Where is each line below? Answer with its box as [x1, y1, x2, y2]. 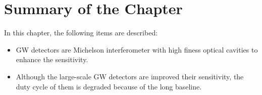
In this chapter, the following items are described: [4, 27, 158, 38]
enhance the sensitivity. [16, 54, 88, 65]
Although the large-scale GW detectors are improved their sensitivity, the [16, 71, 244, 81]
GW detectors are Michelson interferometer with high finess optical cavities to [16, 44, 258, 55]
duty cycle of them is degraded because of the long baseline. [16, 81, 202, 91]
